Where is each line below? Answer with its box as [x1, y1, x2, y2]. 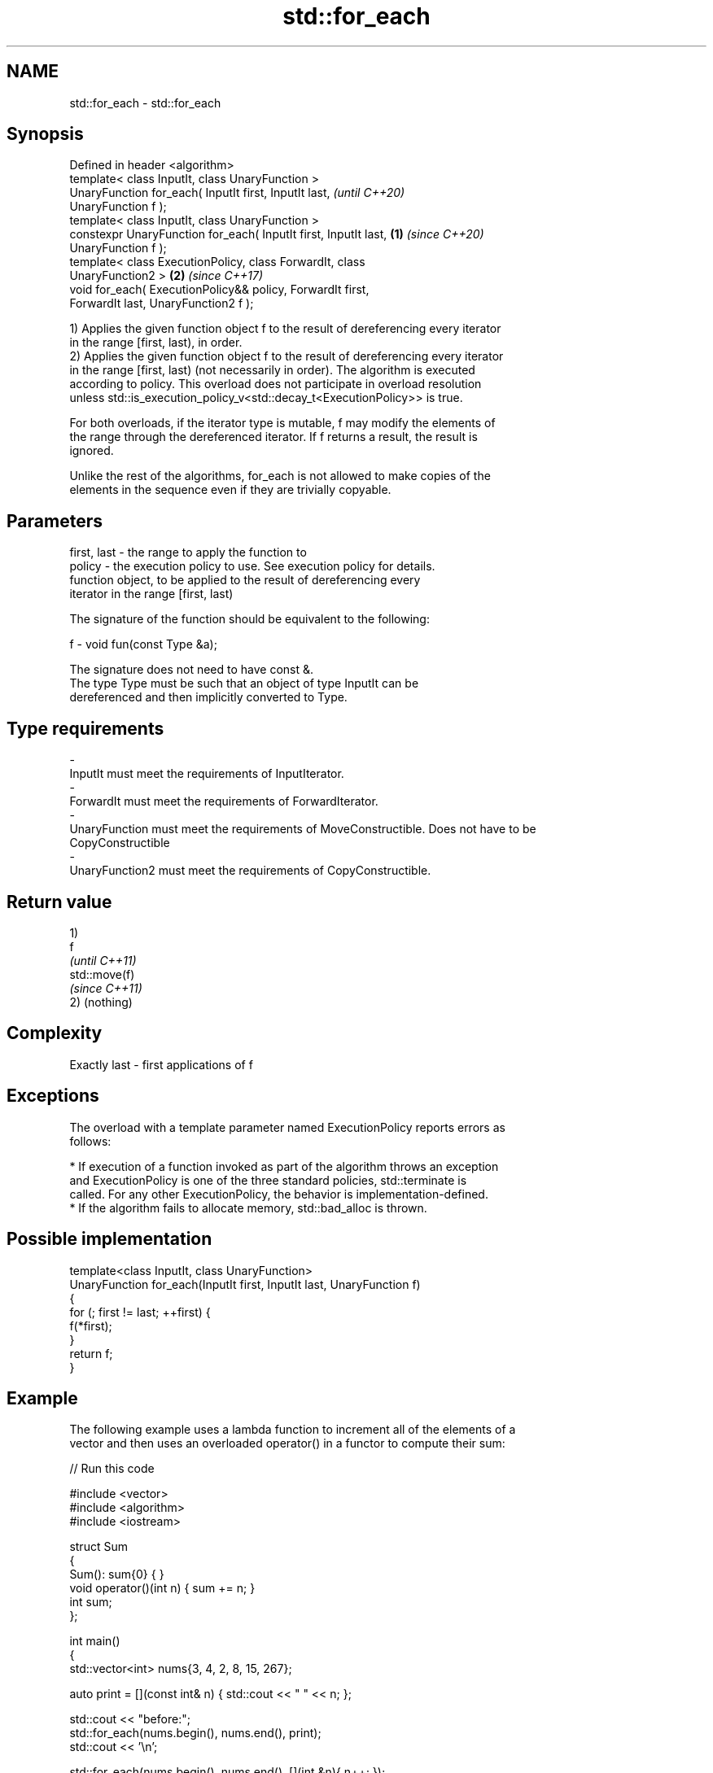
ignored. [69, 443, 114, 458]
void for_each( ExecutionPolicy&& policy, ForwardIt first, [69, 282, 370, 297]
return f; [69, 1346, 113, 1360]
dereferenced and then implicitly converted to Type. [69, 690, 348, 705]
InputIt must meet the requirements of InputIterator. [69, 766, 344, 781]
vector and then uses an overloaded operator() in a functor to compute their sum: [69, 1436, 505, 1451]
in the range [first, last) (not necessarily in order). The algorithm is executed [69, 363, 475, 378]
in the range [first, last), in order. [69, 335, 243, 350]
